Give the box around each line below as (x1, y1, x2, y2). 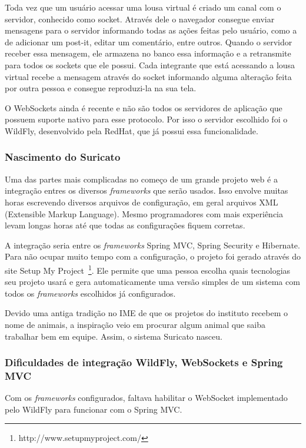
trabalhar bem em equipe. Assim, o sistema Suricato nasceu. (5, 330, 222, 342)
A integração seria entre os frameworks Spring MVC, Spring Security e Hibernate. (5, 238, 300, 251)
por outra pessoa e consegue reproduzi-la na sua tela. (5, 82, 197, 94)
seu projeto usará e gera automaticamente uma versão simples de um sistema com (5, 276, 300, 288)
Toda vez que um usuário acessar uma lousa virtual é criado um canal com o (5, 1, 281, 13)
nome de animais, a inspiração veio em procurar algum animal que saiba (5, 318, 265, 330)
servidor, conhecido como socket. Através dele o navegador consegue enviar (5, 12, 275, 25)
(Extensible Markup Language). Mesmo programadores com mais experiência (5, 207, 284, 220)
